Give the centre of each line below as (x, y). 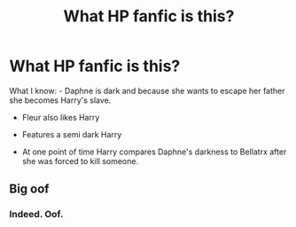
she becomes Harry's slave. (60, 100)
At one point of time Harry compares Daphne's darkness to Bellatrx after (154, 152)
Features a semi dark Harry (72, 134)
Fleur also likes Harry (61, 117)
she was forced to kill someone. (80, 160)
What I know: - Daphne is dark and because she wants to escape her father (147, 90)
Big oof (29, 189)
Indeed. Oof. (36, 215)
